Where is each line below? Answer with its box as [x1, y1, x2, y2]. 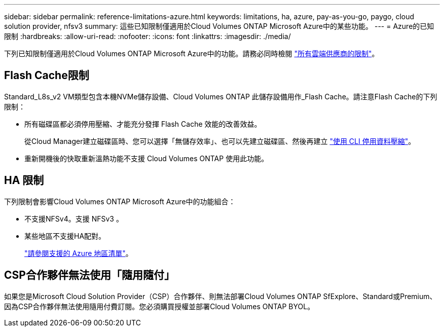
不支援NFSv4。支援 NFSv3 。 [24, 214, 123, 223]
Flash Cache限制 [4, 69, 89, 82]
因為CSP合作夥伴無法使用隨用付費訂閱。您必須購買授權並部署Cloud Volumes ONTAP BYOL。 [4, 302, 315, 311]
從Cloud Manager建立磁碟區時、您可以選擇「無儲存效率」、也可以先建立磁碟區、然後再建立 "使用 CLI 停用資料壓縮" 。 [24, 136, 416, 145]
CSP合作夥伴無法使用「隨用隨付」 [4, 269, 175, 282]
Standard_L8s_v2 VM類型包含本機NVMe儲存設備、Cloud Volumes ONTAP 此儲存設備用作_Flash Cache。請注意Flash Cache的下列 [4, 92, 437, 101]
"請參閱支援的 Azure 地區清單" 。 [24, 248, 133, 258]
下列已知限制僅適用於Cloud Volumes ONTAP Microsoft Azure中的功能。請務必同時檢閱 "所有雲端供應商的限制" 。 [4, 49, 379, 58]
